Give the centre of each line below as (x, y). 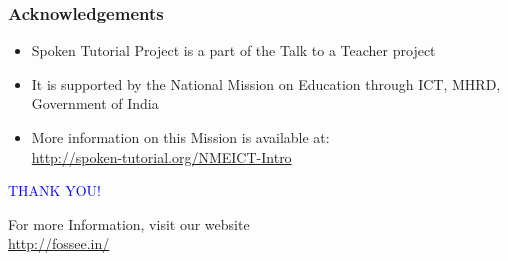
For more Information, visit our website (129, 223)
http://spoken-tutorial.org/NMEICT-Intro (161, 156)
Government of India (95, 103)
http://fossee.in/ (59, 243)
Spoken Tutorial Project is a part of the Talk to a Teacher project (233, 50)
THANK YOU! (54, 190)
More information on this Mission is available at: (180, 137)
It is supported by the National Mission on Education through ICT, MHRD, (266, 83)
